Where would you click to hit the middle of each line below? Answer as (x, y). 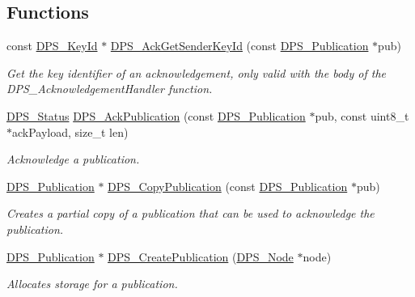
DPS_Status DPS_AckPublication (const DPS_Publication (156, 115)
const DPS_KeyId (52, 46)
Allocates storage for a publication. (92, 284)
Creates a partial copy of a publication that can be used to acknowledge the (191, 213)
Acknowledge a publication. (73, 159)
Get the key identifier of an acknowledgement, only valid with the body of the (197, 72)
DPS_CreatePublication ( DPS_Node (201, 256)
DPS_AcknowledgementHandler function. (110, 89)
